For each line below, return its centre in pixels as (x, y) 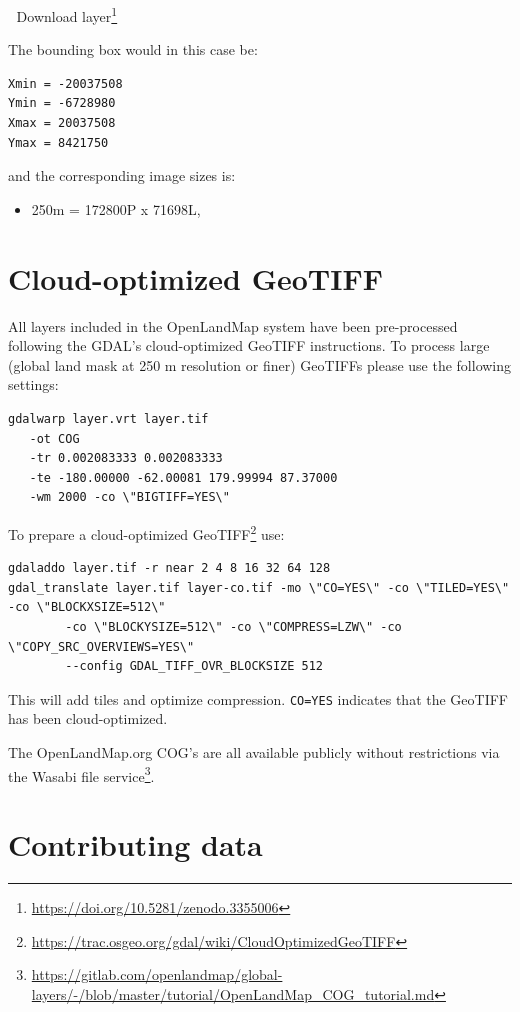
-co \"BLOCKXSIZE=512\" (87, 607)
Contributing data (135, 843)
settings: (33, 384)
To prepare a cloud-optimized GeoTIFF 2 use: (146, 532)
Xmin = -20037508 (65, 83)
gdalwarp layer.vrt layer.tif (108, 418)
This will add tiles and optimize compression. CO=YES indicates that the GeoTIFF (258, 698)
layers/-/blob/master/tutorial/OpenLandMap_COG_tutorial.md (233, 993)
